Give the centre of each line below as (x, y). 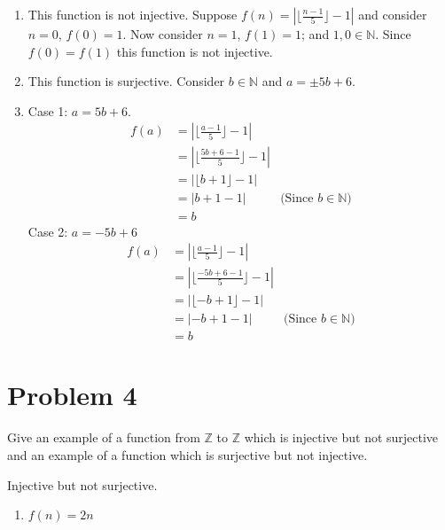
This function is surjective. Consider (126, 81)
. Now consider (163, 34)
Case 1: (48, 110)
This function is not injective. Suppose (133, 14)
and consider (393, 14)
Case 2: (48, 231)
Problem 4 (72, 395)
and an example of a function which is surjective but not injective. (187, 455)
